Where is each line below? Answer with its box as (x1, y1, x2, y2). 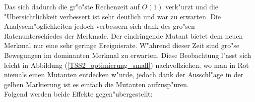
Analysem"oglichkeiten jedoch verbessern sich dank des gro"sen (4, 21, 195, 31)
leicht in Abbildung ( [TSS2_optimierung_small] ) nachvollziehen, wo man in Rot (4, 59, 249, 70)
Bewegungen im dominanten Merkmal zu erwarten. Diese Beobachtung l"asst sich (4, 50, 252, 60)
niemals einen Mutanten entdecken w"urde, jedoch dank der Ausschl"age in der (4, 69, 244, 80)
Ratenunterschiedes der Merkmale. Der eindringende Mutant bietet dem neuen (4, 30, 243, 41)
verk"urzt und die (165, 1, 218, 11)
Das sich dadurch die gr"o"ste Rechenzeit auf (4, 1, 140, 11)
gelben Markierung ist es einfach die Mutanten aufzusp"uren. (4, 79, 189, 89)
